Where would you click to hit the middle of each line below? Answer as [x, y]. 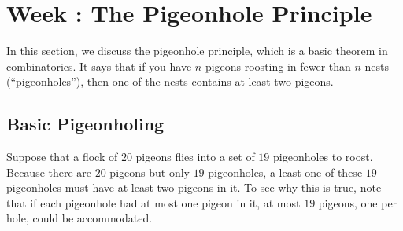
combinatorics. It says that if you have [99, 66]
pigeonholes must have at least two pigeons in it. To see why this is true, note [194, 187]
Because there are [49, 172]
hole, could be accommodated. [79, 218]
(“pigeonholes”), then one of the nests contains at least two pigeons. [170, 81]
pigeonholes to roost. [323, 157]
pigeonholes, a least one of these [285, 172]
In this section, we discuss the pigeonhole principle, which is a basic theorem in [197, 51]
